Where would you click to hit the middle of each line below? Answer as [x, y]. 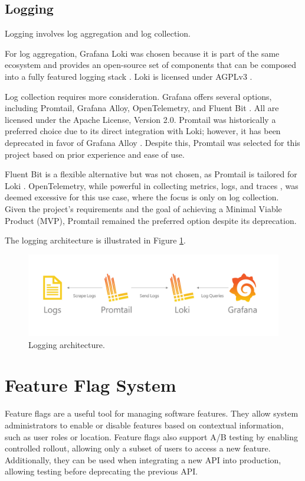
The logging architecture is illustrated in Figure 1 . [95, 240]
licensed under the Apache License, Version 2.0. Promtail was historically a [140, 119]
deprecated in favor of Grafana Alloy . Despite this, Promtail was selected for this [152, 142]
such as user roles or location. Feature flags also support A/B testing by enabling [152, 436]
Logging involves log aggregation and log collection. [98, 33]
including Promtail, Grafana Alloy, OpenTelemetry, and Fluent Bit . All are [142, 108]
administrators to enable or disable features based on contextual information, [144, 425]
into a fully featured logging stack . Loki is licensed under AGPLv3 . [129, 76]
